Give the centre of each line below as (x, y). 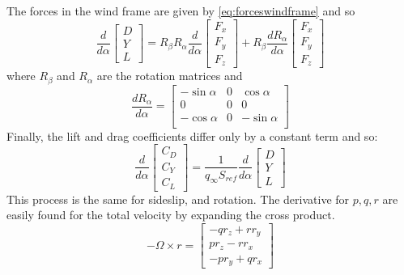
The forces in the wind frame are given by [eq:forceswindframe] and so (181, 11)
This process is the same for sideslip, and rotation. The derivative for (178, 199)
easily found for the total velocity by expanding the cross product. (171, 215)
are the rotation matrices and (170, 76)
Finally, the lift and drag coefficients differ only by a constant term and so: (192, 135)
